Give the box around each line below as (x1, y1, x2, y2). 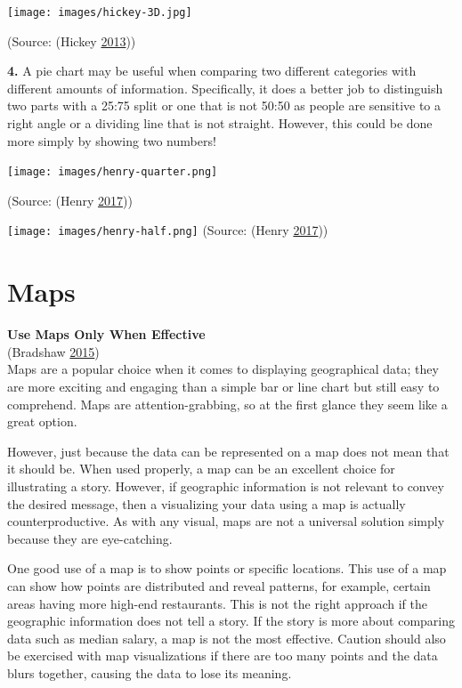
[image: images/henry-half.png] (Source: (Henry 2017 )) (7, 221, 328, 239)
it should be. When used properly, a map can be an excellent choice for (7, 459, 395, 478)
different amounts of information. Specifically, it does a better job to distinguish (7, 78, 443, 97)
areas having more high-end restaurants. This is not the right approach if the (7, 594, 427, 612)
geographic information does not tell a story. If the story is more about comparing (7, 611, 456, 630)
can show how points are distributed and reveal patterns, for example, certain (7, 576, 431, 595)
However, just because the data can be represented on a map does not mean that (7, 441, 450, 460)
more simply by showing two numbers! (7, 131, 216, 150)
